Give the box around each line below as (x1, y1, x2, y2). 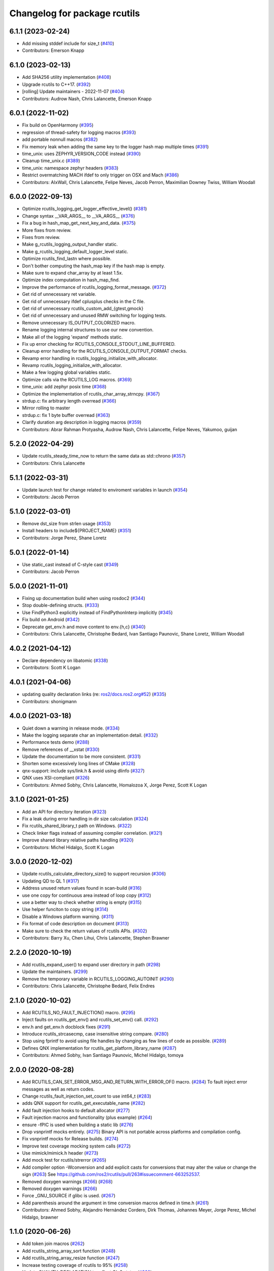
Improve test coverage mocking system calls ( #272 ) (22, 1143, 131, 1149)
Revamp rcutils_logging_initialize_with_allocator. (22, 362, 122, 369)
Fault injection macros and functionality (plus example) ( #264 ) (22, 1114, 152, 1121)
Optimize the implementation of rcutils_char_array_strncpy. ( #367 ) (22, 390, 160, 397)
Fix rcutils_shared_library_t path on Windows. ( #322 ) (22, 823, 132, 829)
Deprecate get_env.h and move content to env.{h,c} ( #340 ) (22, 623, 146, 630)
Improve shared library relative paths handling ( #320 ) (22, 837, 134, 843)
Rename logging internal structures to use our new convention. (22, 327, 154, 333)
